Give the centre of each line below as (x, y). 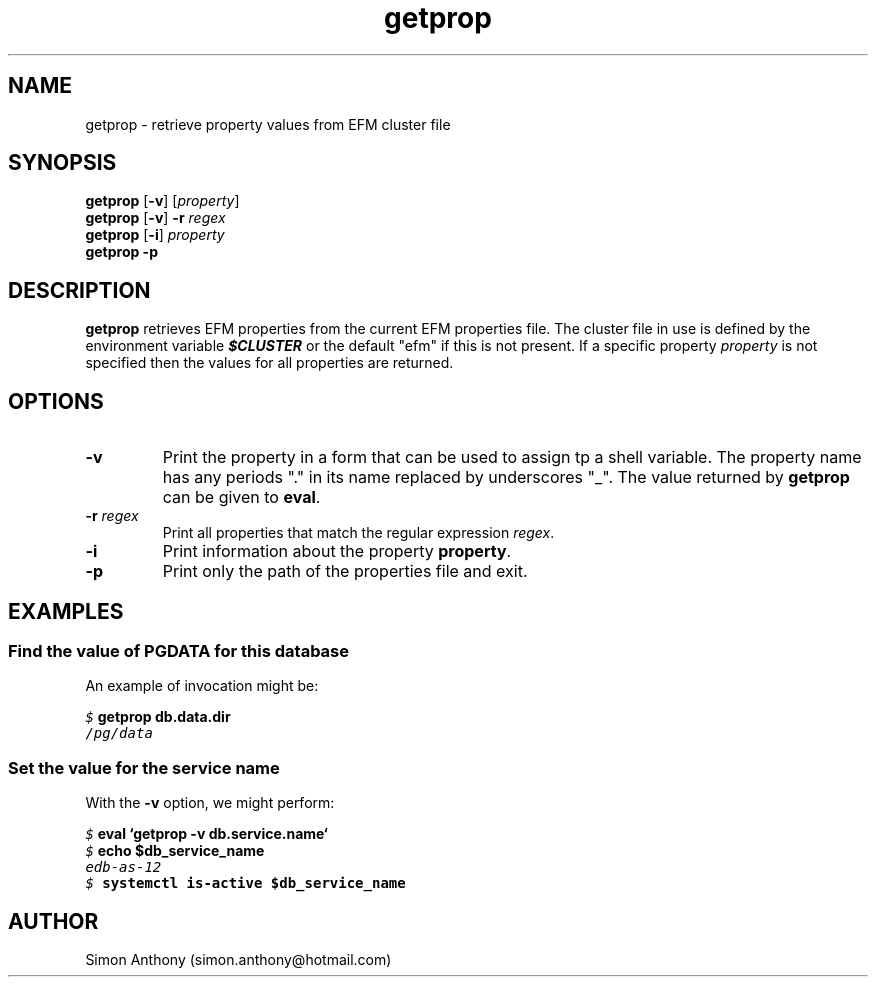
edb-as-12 (123, 867)
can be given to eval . (241, 497)
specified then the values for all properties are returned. (269, 363)
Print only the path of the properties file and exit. (345, 571)
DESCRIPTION (79, 290)
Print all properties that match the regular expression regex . (358, 533)
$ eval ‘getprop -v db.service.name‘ (206, 834)
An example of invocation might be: (202, 686)
